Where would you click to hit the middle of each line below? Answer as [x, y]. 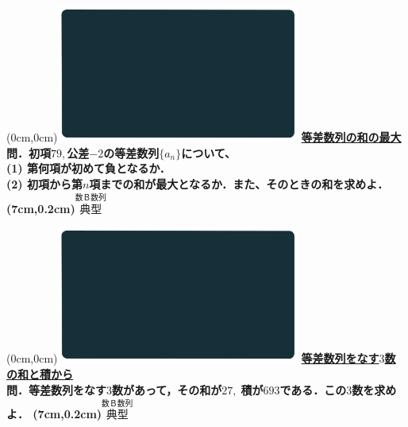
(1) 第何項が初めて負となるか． [89, 168]
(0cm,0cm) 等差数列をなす [193, 358]
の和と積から [40, 373]
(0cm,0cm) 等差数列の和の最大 [204, 137]
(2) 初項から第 [44, 183]
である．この [313, 389]
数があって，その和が [167, 389]
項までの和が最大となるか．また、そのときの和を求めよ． [239, 183]
